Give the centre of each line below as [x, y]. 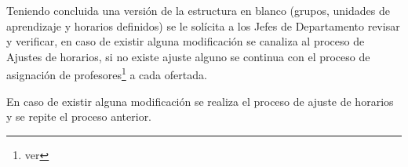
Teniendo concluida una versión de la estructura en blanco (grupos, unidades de [198, 10]
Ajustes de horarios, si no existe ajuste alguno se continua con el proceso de [188, 56]
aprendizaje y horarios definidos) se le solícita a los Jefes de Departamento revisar [203, 25]
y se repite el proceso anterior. [79, 116]
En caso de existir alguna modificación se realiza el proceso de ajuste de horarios [200, 101]
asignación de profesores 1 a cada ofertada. [107, 74]
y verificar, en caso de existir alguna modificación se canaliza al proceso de [186, 41]
